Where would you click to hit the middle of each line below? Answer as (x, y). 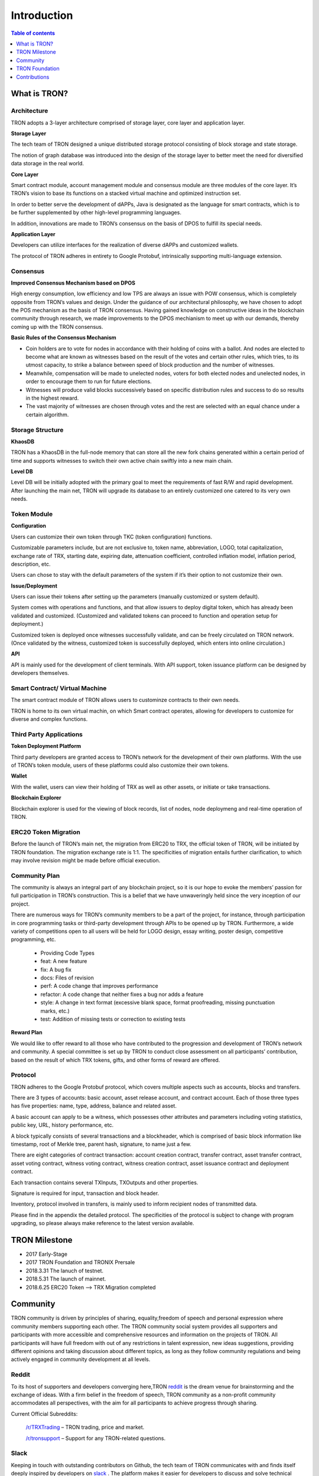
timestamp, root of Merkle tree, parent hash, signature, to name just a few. (101, 1144)
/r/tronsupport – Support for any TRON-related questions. (96, 1438)
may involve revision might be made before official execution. (86, 860)
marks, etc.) (55, 1011)
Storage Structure (37, 430)
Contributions (33, 77)
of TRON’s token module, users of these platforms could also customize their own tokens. (120, 765)
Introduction (42, 15)
